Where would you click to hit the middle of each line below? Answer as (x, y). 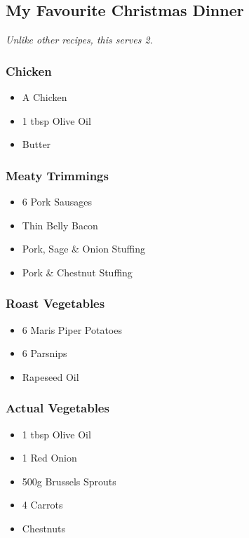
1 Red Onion (49, 458)
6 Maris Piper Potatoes (72, 329)
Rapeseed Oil (51, 376)
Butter (36, 144)
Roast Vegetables (55, 303)
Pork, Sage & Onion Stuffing (84, 249)
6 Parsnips (45, 353)
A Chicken (45, 97)
